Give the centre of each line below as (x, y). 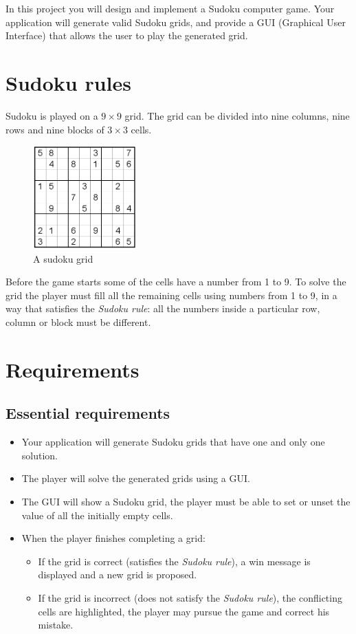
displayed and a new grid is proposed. (118, 575)
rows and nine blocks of (55, 129)
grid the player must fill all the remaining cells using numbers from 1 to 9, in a (171, 295)
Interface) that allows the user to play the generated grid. (127, 35)
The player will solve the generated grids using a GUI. (136, 478)
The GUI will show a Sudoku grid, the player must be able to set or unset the (186, 502)
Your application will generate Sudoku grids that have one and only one (173, 442)
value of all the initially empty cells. (97, 515)
